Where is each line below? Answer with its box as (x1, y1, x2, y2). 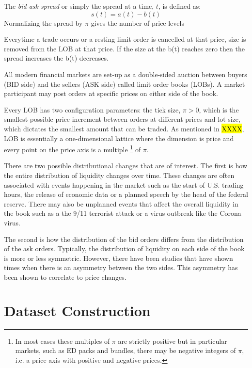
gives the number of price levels (91, 17, 184, 28)
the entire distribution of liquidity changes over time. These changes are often (4, 170, 235, 180)
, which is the (199, 104, 239, 114)
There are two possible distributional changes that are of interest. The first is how (4, 160, 248, 171)
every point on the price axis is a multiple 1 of (4, 143, 141, 154)
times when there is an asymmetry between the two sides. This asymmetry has (4, 262, 238, 272)
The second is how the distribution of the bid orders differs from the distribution (4, 234, 244, 244)
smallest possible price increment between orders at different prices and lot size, (4, 114, 240, 124)
